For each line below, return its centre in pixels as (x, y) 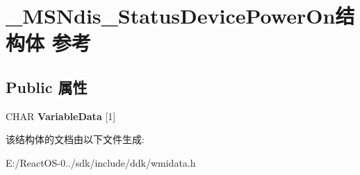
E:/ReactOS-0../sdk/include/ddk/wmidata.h (101, 162)
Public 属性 (47, 86)
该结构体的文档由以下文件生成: (75, 139)
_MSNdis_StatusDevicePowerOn (171, 16)
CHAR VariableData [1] (61, 116)
